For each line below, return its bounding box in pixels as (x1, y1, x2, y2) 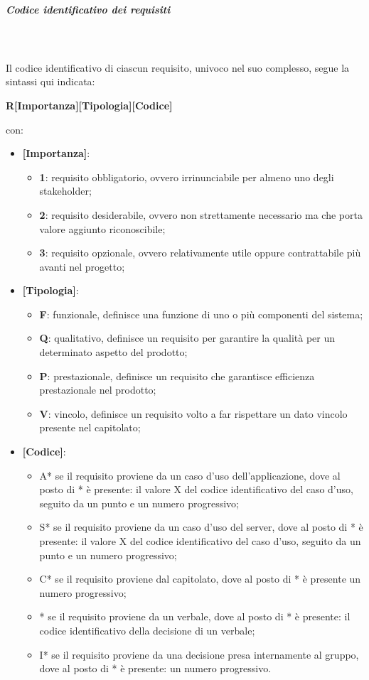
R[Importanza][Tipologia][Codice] (6, 97, 173, 112)
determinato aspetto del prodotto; (39, 345, 188, 360)
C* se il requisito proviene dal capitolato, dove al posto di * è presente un (39, 571, 361, 586)
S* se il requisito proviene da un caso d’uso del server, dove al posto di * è (39, 519, 363, 534)
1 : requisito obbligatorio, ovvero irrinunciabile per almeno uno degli (39, 169, 334, 184)
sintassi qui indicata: (6, 74, 95, 89)
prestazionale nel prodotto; (39, 382, 156, 397)
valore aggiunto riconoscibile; (39, 221, 166, 236)
